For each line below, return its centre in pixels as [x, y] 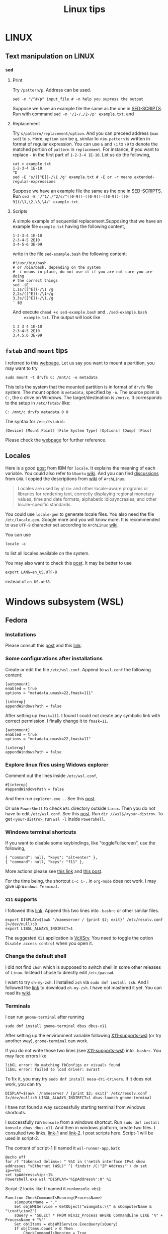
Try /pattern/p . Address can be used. [52, 90]
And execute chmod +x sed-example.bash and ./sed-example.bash [80, 312]
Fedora [16, 620]
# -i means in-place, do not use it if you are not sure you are [82, 272]
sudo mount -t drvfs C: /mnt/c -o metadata [52, 377]
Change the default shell [36, 956]
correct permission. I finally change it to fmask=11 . [57, 721]
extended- [144, 177]
